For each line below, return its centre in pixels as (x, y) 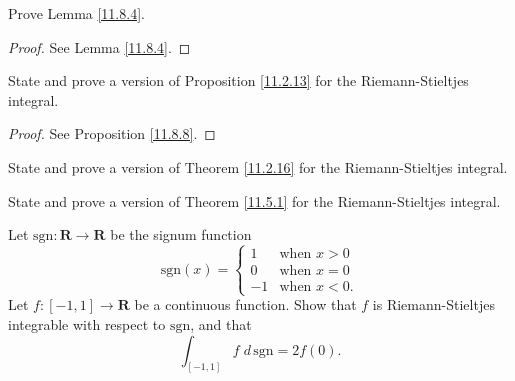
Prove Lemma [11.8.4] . (76, 13)
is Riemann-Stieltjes (433, 304)
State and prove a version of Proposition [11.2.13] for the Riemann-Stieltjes (238, 80)
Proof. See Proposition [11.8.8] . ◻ (112, 133)
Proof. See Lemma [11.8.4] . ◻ (99, 46)
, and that (221, 323)
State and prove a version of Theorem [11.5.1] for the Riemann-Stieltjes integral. (254, 200)
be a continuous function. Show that (245, 304)
